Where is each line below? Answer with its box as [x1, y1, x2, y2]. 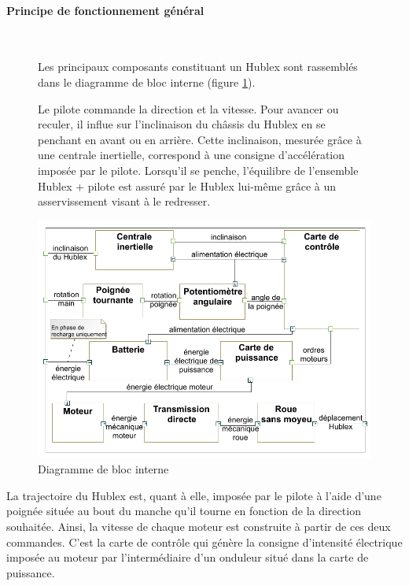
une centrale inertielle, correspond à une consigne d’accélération [38, 146, 345, 163]
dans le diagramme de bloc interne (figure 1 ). [38, 73, 256, 90]
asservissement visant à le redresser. [38, 193, 211, 210]
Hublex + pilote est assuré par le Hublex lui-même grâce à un [38, 177, 337, 194]
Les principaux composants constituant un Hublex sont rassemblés [38, 58, 358, 75]
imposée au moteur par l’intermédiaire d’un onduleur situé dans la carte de [6, 549, 369, 566]
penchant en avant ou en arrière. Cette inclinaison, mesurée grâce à [38, 131, 362, 147]
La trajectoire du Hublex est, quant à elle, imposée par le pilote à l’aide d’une [6, 487, 381, 503]
